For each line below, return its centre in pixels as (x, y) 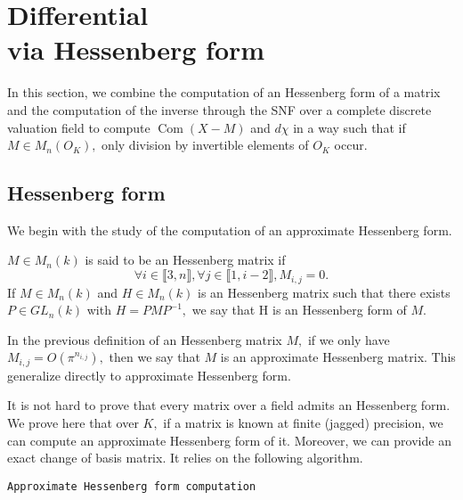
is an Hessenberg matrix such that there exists (324, 292)
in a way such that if (349, 127)
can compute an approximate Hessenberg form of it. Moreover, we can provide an (229, 440)
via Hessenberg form (136, 49)
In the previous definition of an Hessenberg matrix (145, 339)
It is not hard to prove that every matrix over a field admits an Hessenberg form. (229, 405)
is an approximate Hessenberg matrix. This (338, 357)
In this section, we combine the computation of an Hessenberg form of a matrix (224, 92)
